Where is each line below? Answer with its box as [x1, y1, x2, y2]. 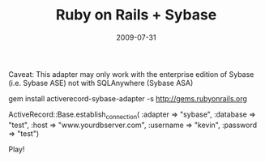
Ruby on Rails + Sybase [55, 6, 217, 24]
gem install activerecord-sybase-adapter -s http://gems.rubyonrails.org [8, 93, 247, 103]
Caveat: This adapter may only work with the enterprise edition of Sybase [8, 69, 254, 79]
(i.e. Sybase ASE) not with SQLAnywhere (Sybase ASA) [8, 78, 194, 87]
